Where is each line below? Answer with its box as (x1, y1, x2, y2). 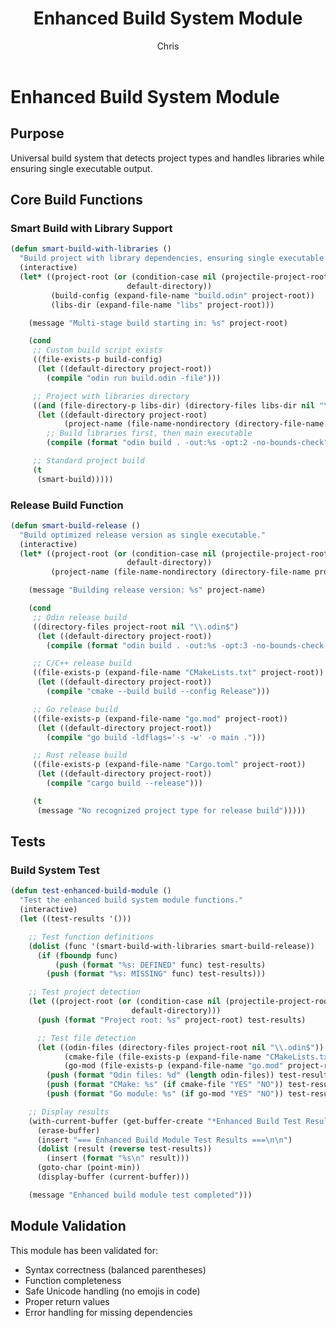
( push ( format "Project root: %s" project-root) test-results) (36, 1015, 307, 1025)
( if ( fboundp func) (36, 950, 118, 961)
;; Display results (28, 1107, 110, 1117)
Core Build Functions (10, 192, 143, 209)
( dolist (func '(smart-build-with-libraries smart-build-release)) (28, 941, 315, 951)
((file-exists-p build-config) (32, 355, 163, 365)
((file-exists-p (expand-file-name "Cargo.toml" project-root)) (32, 760, 307, 770)
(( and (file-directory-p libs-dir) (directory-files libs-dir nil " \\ (32, 400, 333, 411)
